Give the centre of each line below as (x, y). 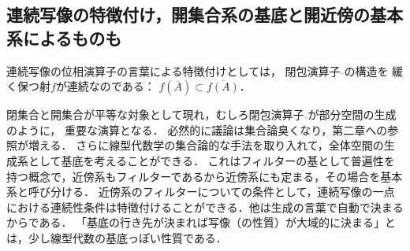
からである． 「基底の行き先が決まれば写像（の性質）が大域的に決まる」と (201, 222)
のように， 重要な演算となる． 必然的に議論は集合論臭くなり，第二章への (197, 129)
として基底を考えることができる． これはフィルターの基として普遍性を (211, 160)
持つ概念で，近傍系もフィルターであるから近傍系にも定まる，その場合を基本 (205, 176)
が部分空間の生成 (352, 114)
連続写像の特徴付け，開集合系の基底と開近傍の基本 (205, 15)
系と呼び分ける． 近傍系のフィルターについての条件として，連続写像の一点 (201, 192)
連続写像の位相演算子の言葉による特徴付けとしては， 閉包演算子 (173, 70)
